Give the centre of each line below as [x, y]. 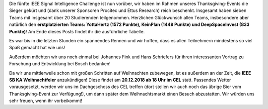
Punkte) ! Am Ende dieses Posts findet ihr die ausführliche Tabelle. [77, 31]
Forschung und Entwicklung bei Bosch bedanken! [60, 64]
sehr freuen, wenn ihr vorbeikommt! [46, 101]
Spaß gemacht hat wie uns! [37, 48]
